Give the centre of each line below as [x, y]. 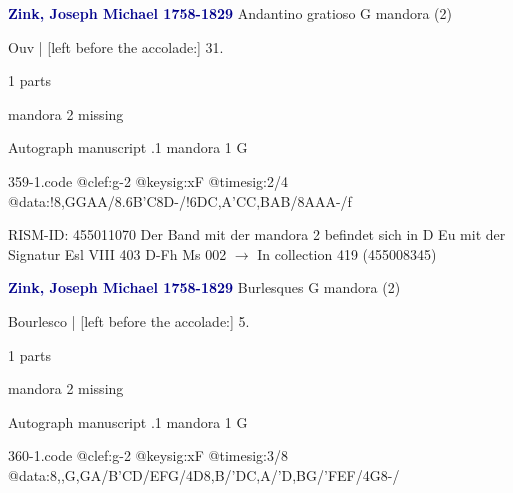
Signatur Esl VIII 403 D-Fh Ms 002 [117, 253]
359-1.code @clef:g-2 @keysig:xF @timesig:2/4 [148, 180]
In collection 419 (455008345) [347, 253]
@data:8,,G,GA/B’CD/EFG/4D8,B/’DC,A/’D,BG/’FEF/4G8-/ [204, 474]
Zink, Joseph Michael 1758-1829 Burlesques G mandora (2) [204, 287]
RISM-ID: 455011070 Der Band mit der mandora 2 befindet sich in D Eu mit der [257, 234]
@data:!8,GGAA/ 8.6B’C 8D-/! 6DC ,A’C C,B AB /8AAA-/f [180, 200]
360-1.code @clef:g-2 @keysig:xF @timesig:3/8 [148, 455]
